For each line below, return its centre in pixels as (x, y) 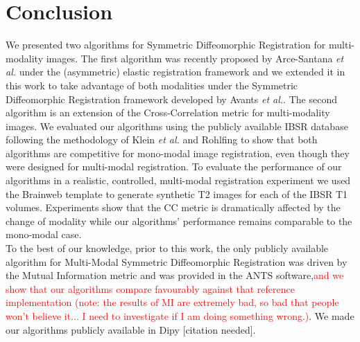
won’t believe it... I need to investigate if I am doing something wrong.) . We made (180, 316)
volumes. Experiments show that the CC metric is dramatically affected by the (173, 207)
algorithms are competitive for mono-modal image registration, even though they (178, 153)
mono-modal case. (44, 234)
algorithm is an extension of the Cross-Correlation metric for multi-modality (168, 112)
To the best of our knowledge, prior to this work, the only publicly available (167, 248)
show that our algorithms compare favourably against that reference (150, 288)
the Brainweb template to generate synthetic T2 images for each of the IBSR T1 (177, 193)
